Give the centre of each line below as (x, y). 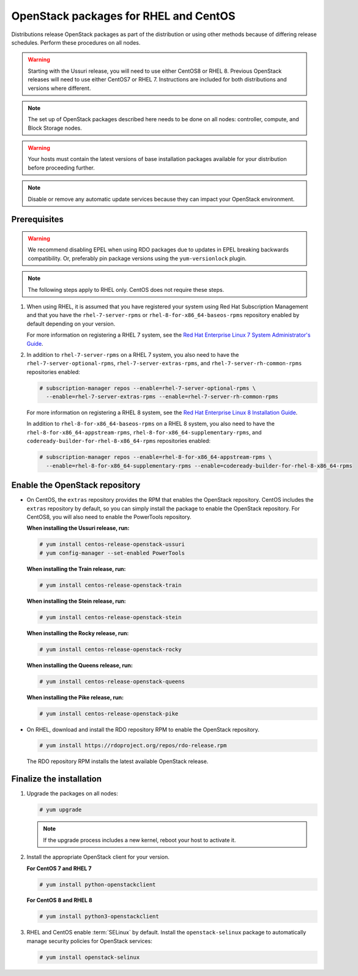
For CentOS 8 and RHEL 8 (60, 900)
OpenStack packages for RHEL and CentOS (123, 16)
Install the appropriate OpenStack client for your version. (98, 857)
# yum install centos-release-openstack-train (110, 585)
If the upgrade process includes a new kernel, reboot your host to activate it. (140, 840)
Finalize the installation (57, 779)
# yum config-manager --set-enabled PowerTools (112, 553)
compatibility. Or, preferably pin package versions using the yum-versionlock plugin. (137, 258)
